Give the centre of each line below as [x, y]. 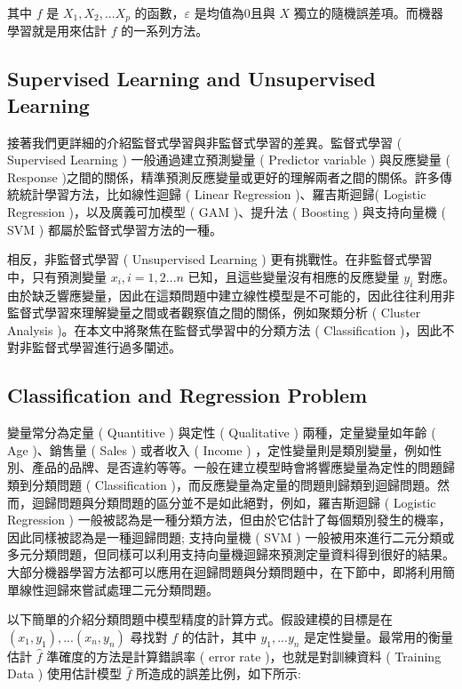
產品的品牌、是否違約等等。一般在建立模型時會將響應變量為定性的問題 [237, 467]
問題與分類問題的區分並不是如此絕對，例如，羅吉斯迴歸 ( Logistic [246, 502]
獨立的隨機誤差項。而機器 [368, 12]
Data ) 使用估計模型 [64, 673]
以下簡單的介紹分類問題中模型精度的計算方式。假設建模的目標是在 [200, 619]
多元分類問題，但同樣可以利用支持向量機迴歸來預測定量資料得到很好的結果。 [231, 554]
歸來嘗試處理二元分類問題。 [137, 589]
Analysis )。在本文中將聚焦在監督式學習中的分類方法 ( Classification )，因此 [225, 329]
